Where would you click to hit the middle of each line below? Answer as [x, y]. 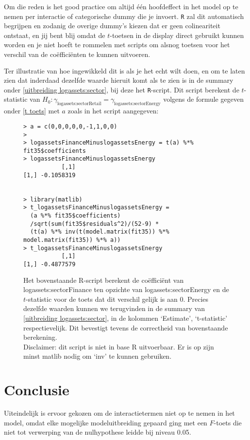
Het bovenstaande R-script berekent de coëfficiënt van [104, 280]
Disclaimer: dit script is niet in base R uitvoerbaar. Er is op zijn [119, 346]
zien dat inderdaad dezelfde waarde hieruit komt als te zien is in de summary [119, 80]
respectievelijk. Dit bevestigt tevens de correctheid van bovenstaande [126, 327]
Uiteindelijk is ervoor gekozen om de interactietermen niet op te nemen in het [119, 413]
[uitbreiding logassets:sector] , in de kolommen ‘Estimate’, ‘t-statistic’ [125, 318]
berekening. [40, 337]
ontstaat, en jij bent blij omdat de [55, 35]
